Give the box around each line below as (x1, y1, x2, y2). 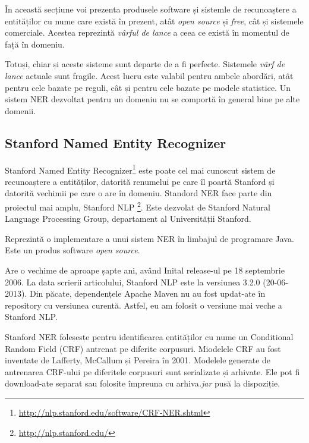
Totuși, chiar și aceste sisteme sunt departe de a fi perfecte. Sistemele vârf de (5, 58, 285, 70)
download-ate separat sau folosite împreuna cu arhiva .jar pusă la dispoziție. (5, 377, 280, 389)
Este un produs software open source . (5, 244, 140, 256)
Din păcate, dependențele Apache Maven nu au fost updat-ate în (29, 287, 266, 300)
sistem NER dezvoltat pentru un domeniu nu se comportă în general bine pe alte (5, 93, 300, 105)
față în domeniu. (5, 37, 65, 50)
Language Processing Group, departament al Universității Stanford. (5, 212, 251, 225)
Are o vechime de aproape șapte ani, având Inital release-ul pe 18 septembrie (5, 264, 285, 277)
